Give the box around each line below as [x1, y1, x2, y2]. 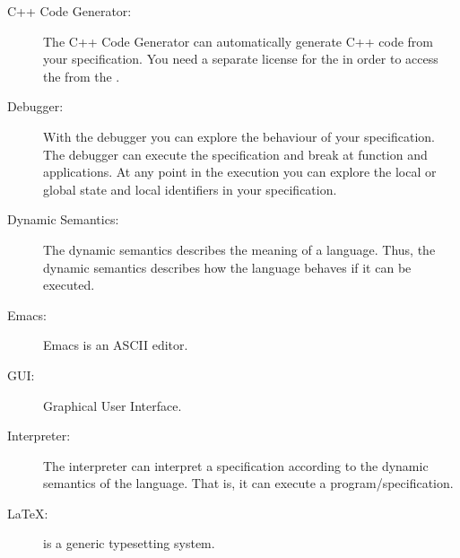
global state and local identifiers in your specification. [43, 179, 337, 198]
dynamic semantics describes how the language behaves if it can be [43, 257, 412, 276]
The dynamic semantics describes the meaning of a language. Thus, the [43, 240, 436, 258]
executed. [43, 275, 95, 294]
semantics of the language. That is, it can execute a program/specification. [43, 474, 454, 493]
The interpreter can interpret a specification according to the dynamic [43, 456, 429, 475]
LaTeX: [7, 503, 48, 522]
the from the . [43, 66, 120, 85]
